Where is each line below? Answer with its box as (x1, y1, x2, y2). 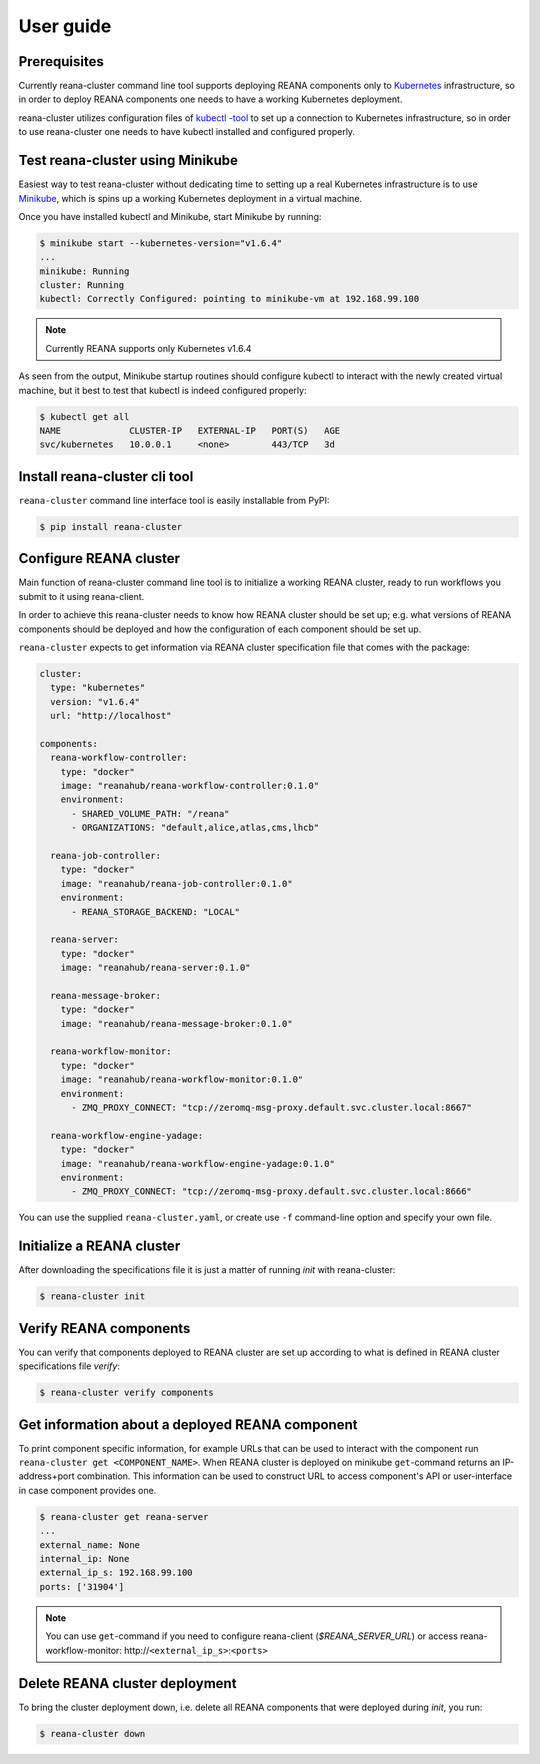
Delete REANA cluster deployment (18, 1675, 237, 1692)
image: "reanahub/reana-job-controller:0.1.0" (60, 878, 294, 889)
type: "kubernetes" (50, 682, 146, 694)
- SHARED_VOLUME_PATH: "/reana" (71, 808, 230, 819)
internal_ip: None (39, 1553, 130, 1564)
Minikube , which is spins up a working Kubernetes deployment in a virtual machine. (18, 192, 363, 204)
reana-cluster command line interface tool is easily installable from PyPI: (18, 494, 330, 506)
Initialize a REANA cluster (18, 1238, 181, 1255)
